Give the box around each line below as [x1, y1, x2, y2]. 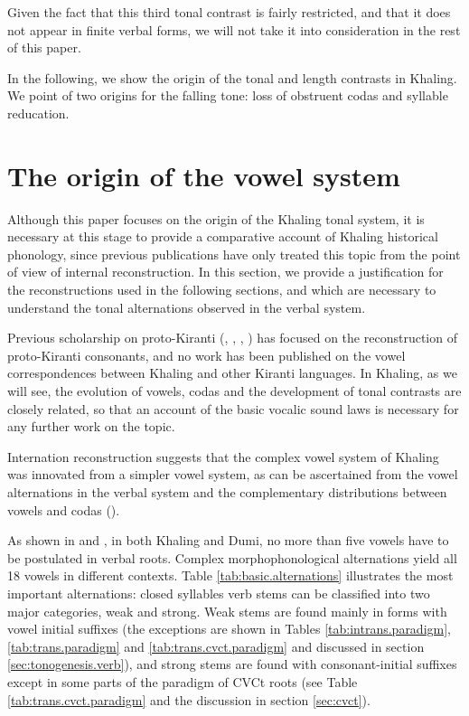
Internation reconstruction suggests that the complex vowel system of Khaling [7, 447, 439, 466]
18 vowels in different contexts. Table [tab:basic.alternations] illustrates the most [7, 566, 454, 585]
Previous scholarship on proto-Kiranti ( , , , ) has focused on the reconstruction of [7, 328, 457, 347]
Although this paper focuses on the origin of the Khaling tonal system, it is [7, 209, 425, 228]
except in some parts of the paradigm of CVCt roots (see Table [7, 672, 358, 691]
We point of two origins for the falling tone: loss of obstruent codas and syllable [7, 86, 448, 105]
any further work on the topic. [7, 417, 175, 436]
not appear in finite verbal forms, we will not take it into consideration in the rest [7, 20, 461, 39]
